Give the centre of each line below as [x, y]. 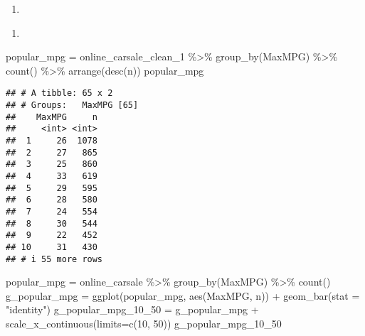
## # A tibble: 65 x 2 [59, 93]
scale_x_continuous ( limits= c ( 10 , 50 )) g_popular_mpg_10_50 [144, 323]
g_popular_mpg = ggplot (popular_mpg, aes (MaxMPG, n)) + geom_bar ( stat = [183, 295]
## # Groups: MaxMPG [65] [72, 105]
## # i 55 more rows [54, 259]
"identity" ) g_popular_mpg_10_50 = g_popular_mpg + [132, 309]
